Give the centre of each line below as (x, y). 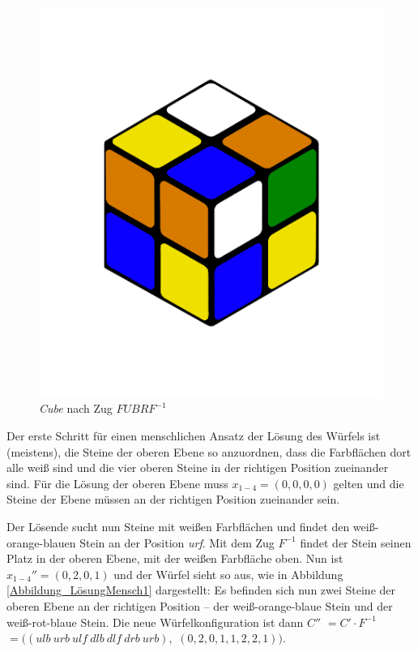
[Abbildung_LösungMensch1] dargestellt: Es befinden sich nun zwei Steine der (201, 590)
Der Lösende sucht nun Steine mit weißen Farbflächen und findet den (178, 527)
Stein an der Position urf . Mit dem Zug (177, 542)
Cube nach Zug (76, 408)
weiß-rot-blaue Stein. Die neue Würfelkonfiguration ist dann (155, 622)
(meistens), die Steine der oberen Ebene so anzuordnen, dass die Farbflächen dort (209, 451)
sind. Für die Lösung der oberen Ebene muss (117, 483)
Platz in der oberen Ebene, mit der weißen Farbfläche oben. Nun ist (175, 558)
